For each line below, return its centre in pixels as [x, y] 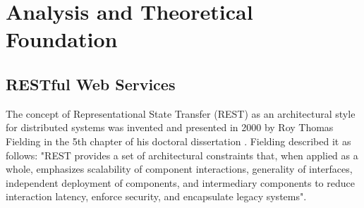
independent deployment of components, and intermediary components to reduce [180, 182]
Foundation [62, 39]
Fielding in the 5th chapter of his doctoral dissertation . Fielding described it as [178, 141]
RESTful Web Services [91, 84]
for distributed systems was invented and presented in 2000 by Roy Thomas [170, 127]
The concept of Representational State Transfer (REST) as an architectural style [181, 113]
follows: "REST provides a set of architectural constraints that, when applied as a [182, 155]
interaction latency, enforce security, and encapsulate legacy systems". [156, 196]
